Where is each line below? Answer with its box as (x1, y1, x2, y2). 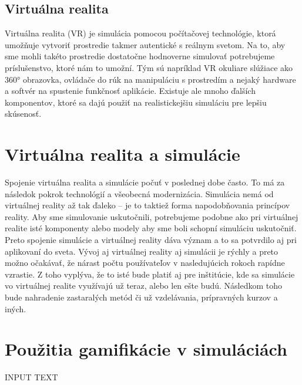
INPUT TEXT (5, 371, 58, 383)
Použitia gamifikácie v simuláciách (5, 337, 287, 361)
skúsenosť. (5, 107, 42, 120)
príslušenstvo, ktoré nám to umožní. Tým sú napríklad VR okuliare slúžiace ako (5, 61, 293, 73)
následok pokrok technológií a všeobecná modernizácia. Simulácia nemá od (5, 187, 274, 200)
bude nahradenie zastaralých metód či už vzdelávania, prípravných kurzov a (5, 291, 278, 303)
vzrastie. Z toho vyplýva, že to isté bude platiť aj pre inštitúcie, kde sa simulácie (5, 268, 295, 280)
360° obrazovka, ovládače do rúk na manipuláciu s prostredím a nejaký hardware (5, 73, 296, 85)
